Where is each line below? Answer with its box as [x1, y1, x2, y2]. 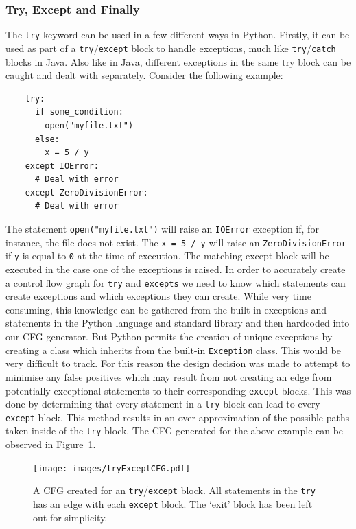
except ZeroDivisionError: [25, 187, 148, 198]
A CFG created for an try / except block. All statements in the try [33, 483, 316, 497]
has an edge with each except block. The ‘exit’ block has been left [33, 497, 313, 511]
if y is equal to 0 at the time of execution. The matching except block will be [5, 248, 329, 263]
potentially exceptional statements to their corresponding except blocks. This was [5, 383, 351, 397]
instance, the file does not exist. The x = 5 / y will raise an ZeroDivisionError [5, 235, 346, 249]
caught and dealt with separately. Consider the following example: [5, 68, 283, 82]
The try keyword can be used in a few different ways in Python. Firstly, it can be [5, 27, 350, 42]
